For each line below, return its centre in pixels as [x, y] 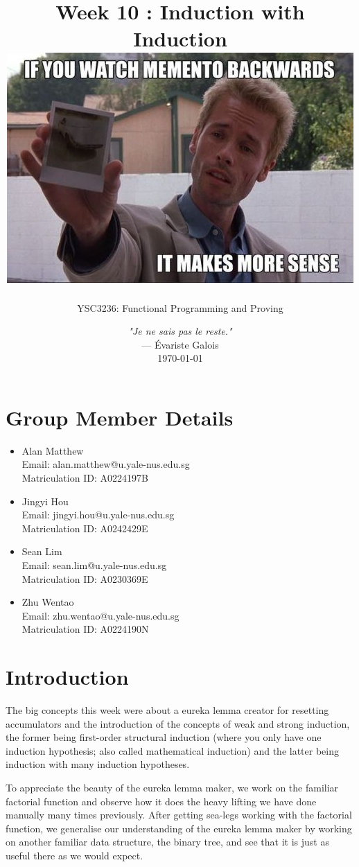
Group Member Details [120, 417]
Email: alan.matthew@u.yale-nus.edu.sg [106, 464]
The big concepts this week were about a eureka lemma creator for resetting [167, 710]
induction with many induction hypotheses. [98, 764]
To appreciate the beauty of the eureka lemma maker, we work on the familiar [172, 788]
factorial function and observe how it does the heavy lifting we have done [161, 801]
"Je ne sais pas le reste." [180, 331]
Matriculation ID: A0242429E [85, 528]
